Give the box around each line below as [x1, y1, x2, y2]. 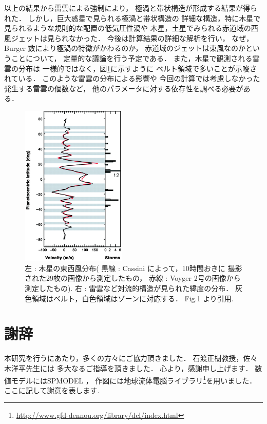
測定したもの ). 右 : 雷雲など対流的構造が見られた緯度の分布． [25, 283, 233, 294]
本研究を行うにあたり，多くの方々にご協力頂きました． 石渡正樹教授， [4, 353, 243, 363]
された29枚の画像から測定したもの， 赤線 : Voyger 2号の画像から [25, 273, 241, 283]
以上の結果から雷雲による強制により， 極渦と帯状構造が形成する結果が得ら [4, 3, 257, 13]
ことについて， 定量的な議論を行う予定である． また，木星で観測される [11, 52, 253, 63]
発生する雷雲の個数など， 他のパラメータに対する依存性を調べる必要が [4, 83, 243, 93]
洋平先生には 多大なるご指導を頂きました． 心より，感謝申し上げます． [11, 362, 253, 373]
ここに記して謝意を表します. [4, 384, 100, 395]
